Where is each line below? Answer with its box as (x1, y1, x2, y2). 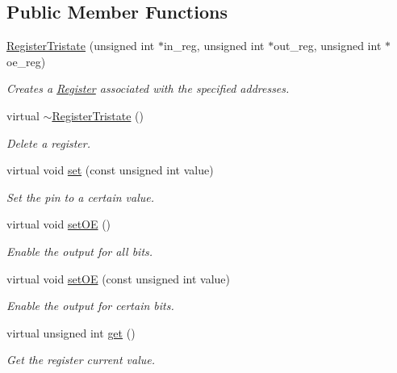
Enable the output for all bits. (6, 242, 153, 259)
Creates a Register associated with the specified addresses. (6, 80, 290, 97)
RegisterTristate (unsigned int (6, 37, 155, 54)
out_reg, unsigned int (274, 37, 382, 54)
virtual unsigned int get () (6, 324, 136, 341)
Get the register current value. (6, 351, 156, 368)
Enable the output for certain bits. (6, 297, 174, 314)
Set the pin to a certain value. (6, 188, 155, 205)
